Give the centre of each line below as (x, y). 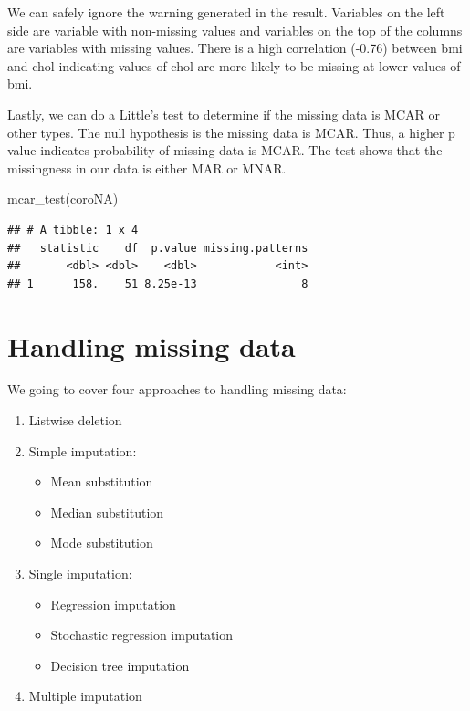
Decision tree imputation (120, 665)
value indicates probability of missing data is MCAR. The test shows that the (225, 150)
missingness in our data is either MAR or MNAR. (147, 167)
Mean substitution (102, 481)
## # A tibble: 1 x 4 (73, 230)
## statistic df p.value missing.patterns (158, 248)
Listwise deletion (75, 420)
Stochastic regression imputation (142, 635)
